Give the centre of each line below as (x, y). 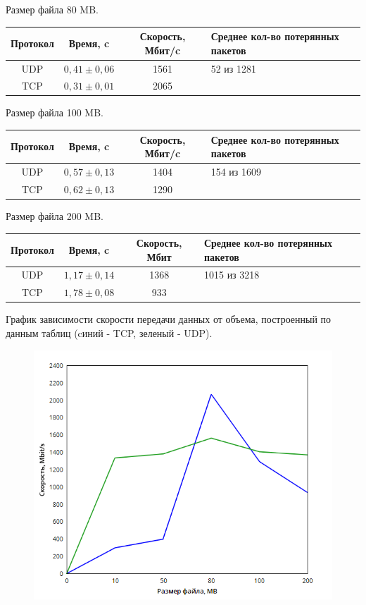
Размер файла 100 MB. (55, 112)
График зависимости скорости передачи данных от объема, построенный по (169, 319)
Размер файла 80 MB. (52, 9)
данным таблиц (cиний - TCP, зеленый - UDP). (109, 333)
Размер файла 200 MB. (55, 215)
